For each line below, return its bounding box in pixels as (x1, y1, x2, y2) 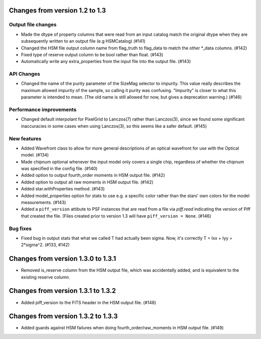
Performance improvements (9, 107, 77, 113)
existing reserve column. (21, 274, 70, 280)
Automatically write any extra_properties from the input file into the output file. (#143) (21, 59, 191, 64)
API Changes (9, 71, 41, 77)
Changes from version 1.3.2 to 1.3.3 (9, 312, 118, 321)
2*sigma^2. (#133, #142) (21, 242, 70, 248)
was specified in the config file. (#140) (21, 166, 98, 171)
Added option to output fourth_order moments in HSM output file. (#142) (21, 172, 165, 178)
